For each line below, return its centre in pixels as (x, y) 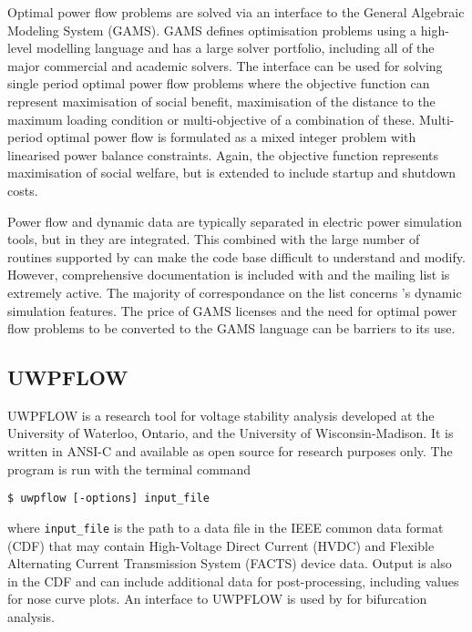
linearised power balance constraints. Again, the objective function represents (223, 154)
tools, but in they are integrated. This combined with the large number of (214, 239)
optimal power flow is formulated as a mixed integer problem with (231, 137)
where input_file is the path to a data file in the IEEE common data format (226, 527)
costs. (23, 190)
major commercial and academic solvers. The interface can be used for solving (225, 65)
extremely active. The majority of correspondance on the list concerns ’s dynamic (235, 292)
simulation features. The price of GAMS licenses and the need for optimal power (232, 310)
